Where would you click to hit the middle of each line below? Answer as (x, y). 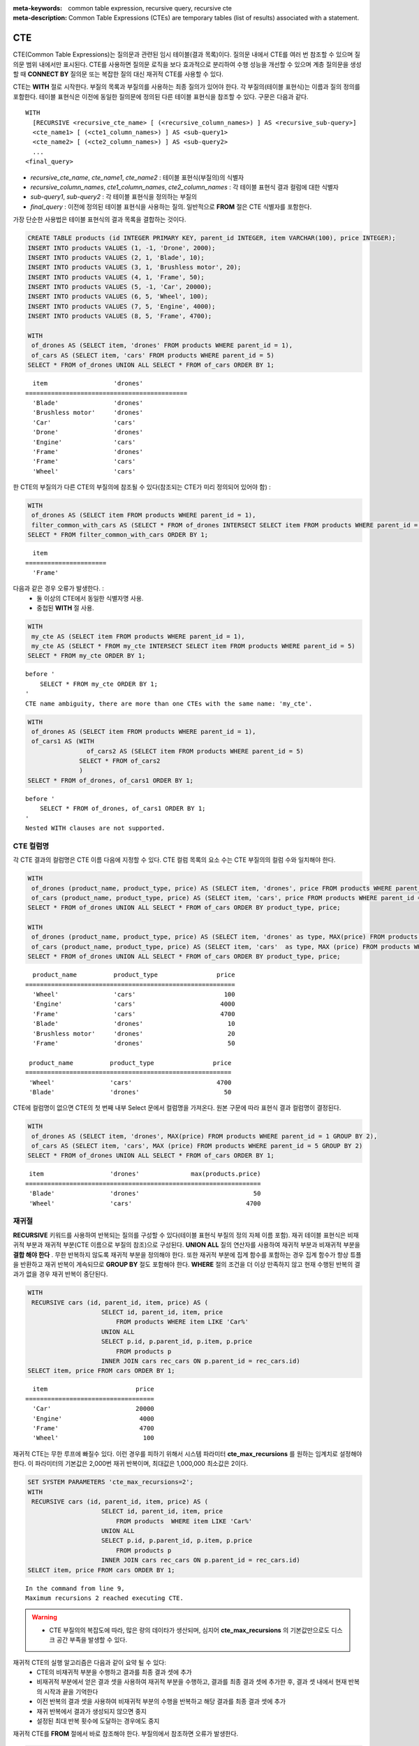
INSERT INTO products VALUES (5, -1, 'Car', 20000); (120, 287)
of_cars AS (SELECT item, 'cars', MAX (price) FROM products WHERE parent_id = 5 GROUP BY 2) (197, 1146)
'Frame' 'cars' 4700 (134, 1014)
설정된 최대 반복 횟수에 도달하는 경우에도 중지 (98, 1721)
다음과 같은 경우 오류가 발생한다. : (59, 588)
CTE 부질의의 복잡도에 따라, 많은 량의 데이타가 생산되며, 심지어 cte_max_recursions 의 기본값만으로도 (190, 1630)
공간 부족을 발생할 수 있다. (92, 1640)
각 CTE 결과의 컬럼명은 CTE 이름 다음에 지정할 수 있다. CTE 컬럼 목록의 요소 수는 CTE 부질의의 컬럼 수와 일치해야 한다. (174, 860)
